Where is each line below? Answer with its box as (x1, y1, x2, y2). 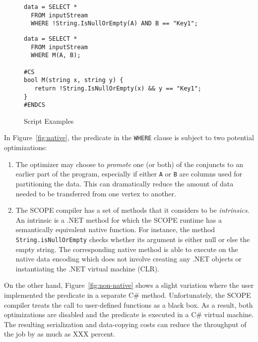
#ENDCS (24, 101, 45, 109)
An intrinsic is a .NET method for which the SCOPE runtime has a (15, 214, 222, 225)
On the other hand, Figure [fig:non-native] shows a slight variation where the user (4, 280, 254, 290)
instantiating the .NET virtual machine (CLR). (15, 263, 160, 273)
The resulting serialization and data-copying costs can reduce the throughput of (4, 319, 247, 329)
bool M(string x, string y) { (24, 77, 124, 84)
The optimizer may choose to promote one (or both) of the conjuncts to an (15, 159, 243, 169)
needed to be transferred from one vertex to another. (15, 188, 176, 198)
